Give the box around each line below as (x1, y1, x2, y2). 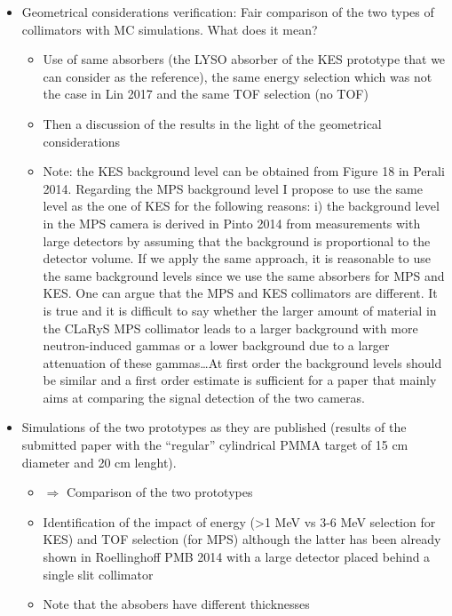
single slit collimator (43, 564, 154, 583)
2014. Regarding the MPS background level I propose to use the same (43, 179, 423, 197)
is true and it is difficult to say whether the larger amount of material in (43, 300, 437, 319)
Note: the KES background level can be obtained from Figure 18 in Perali (43, 162, 445, 180)
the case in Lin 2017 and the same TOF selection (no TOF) (43, 84, 369, 103)
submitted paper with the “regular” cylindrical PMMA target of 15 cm (21, 436, 408, 454)
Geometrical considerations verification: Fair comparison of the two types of (21, 3, 434, 20)
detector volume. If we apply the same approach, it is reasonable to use (43, 249, 431, 268)
